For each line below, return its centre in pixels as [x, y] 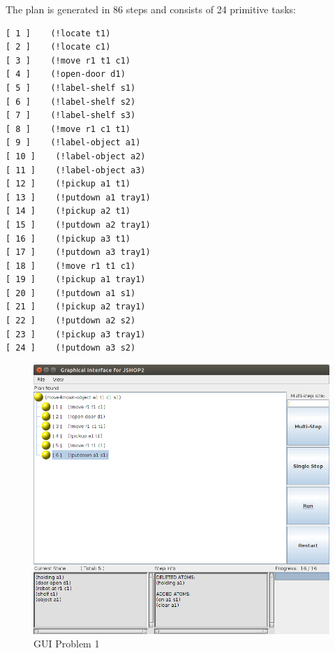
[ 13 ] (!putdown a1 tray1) [78, 197]
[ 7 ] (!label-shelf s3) [71, 116]
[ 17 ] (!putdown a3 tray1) [78, 252]
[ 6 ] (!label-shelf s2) [71, 102]
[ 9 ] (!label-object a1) [73, 143]
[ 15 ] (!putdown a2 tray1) [78, 225]
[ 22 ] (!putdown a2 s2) [71, 321]
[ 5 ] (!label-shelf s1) [71, 88]
